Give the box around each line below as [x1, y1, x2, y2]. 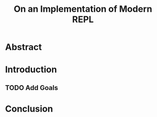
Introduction [5, 64, 57, 75]
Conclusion [5, 103, 53, 114]
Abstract [5, 42, 42, 53]
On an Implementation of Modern [13, 3, 153, 15]
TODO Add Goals [5, 84, 58, 92]
